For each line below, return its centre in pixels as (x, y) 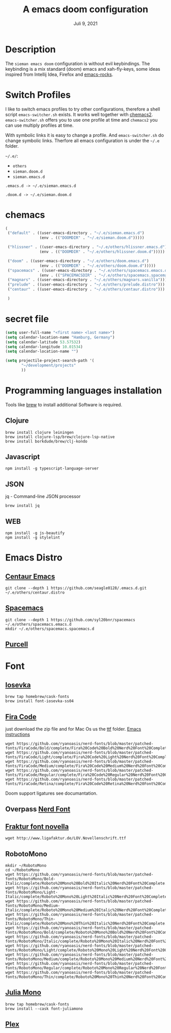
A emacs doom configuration (85, 9)
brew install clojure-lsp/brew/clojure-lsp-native (60, 437)
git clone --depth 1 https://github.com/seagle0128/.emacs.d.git (76, 588)
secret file (27, 319)
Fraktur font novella (37, 827)
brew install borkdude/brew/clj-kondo (46, 441)
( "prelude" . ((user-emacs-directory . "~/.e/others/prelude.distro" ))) (86, 285)
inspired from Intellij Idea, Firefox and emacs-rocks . (59, 74)
